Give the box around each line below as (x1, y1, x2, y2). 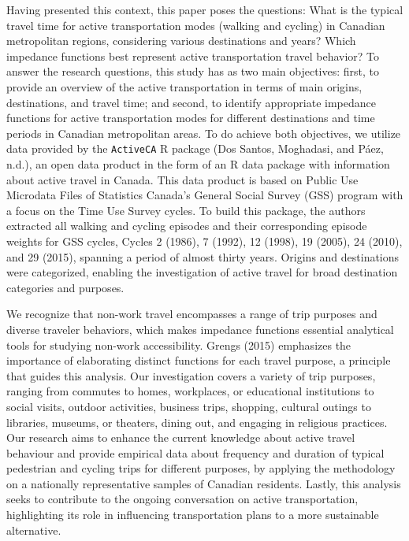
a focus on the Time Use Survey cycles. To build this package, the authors (6, 202, 366, 218)
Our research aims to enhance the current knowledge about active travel (6, 429, 355, 446)
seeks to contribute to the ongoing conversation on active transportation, (6, 491, 359, 507)
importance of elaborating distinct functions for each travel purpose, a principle (6, 352, 391, 369)
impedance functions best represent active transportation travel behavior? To (6, 47, 380, 64)
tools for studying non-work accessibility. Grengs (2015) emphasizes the (6, 336, 351, 353)
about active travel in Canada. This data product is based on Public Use (6, 171, 359, 187)
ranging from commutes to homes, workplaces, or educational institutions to (6, 383, 374, 399)
